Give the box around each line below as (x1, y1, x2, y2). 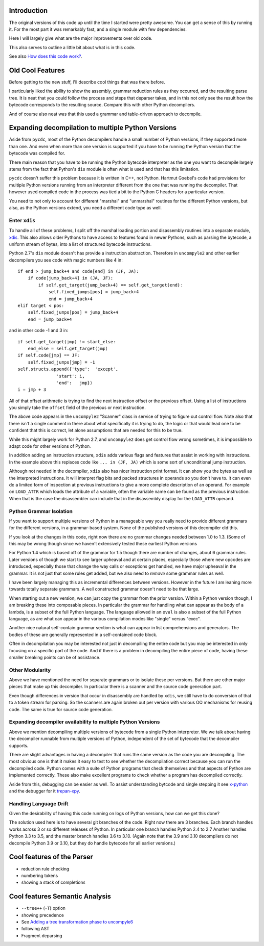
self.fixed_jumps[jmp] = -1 (27, 359, 95, 365)
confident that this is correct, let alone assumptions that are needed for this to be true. (9, 427, 183, 434)
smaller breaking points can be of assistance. (9, 654, 101, 660)
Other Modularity (9, 666, 51, 673)
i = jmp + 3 (18, 387, 46, 392)
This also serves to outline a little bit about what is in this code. (9, 44, 135, 50)
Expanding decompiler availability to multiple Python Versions (9, 718, 160, 725)
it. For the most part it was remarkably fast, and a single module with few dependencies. (9, 26, 187, 32)
